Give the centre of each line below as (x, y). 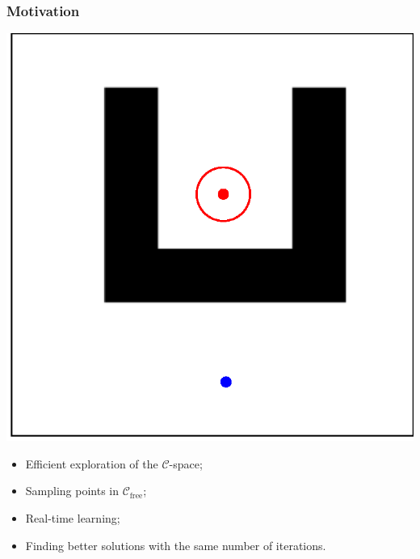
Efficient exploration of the (92, 463)
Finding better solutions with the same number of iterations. (176, 545)
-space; (186, 463)
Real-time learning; (73, 518)
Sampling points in (72, 491)
